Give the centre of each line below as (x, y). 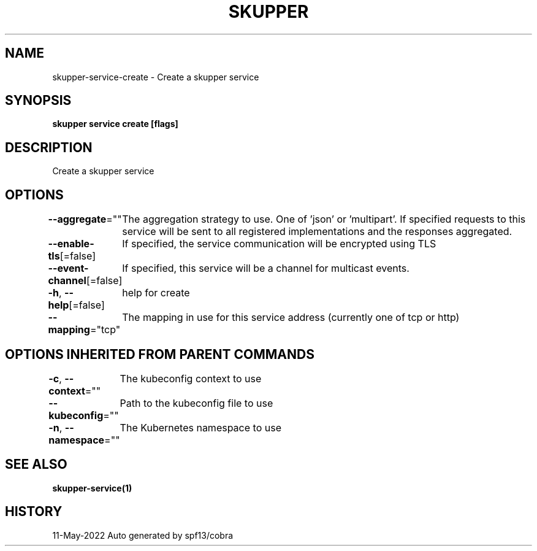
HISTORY (34, 512)
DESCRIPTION (49, 147)
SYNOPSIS (38, 101)
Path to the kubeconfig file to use (196, 403)
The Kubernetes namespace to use (200, 427)
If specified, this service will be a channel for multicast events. (266, 268)
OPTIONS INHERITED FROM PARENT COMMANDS (160, 354)
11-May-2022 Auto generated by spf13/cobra (143, 535)
